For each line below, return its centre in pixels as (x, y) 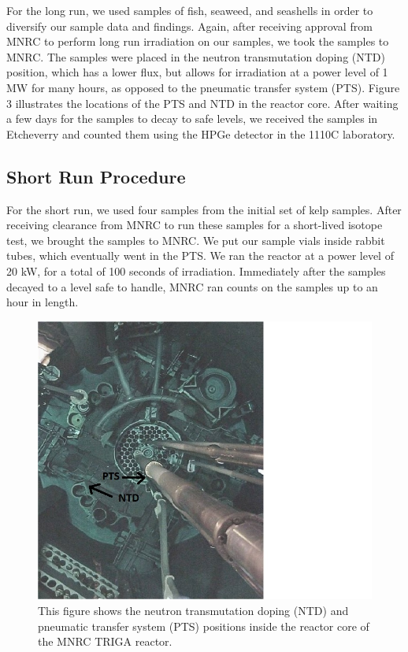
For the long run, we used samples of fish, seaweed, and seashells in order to (190, 10)
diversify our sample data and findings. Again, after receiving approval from (189, 26)
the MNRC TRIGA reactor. (105, 641)
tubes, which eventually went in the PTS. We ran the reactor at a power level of (200, 256)
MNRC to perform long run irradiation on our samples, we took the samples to (198, 41)
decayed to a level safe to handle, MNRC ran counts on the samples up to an (192, 286)
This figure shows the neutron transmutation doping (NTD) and (193, 611)
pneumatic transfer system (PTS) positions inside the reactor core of (204, 626)
